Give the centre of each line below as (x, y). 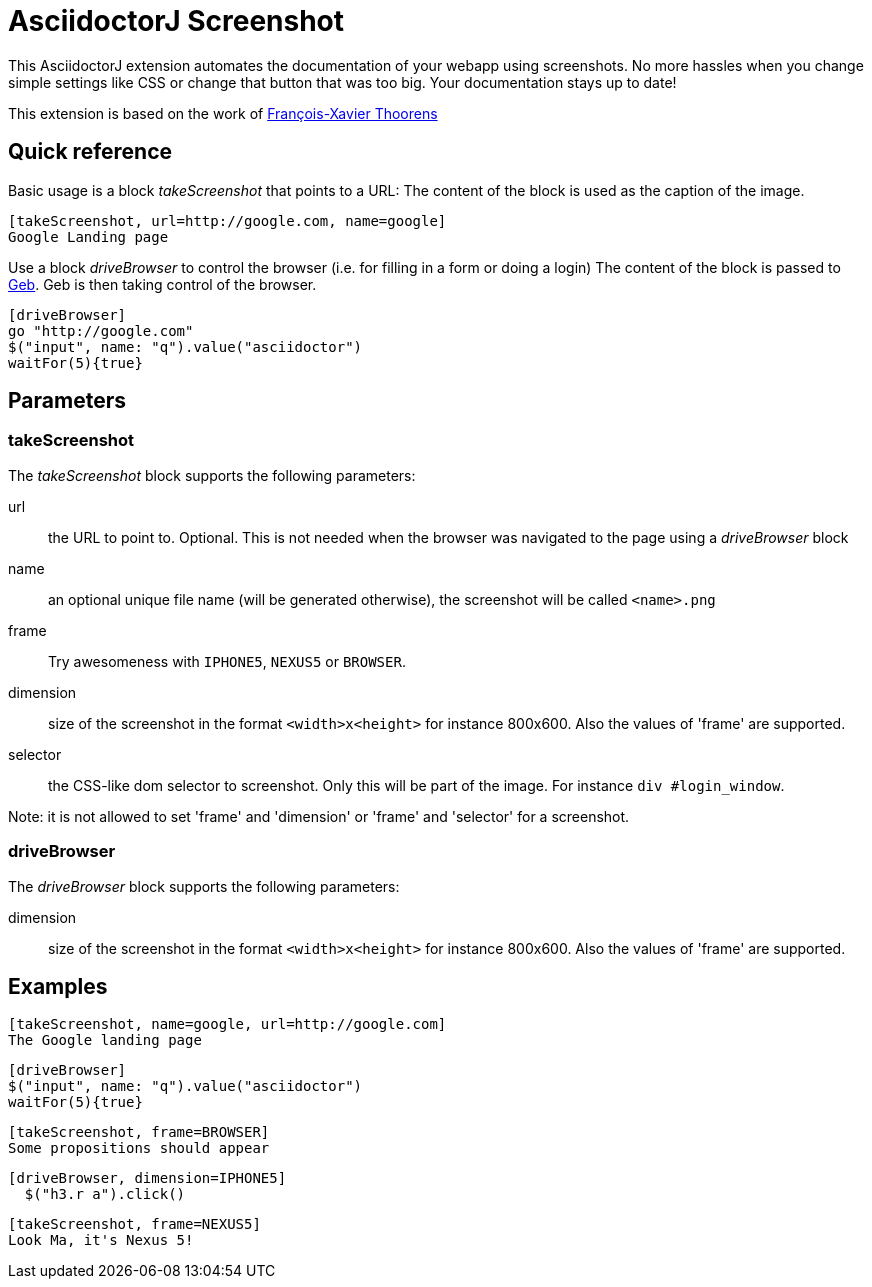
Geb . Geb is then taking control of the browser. (162, 284)
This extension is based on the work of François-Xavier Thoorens (223, 113)
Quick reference (90, 152)
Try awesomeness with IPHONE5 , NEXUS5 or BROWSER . (227, 661)
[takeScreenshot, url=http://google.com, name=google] (227, 220)
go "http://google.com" (101, 330)
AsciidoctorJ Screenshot (176, 21)
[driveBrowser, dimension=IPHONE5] (147, 1178)
